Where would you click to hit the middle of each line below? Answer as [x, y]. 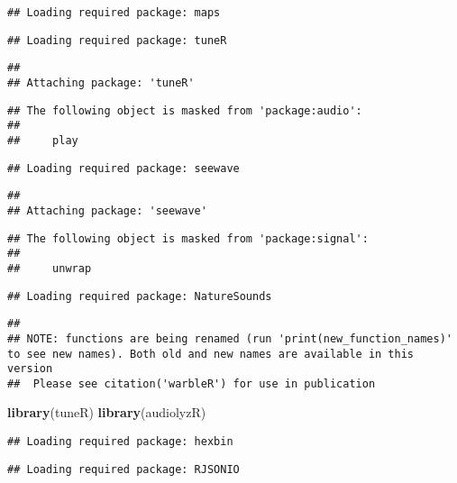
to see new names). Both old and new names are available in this [211, 354]
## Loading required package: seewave [123, 168]
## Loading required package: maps [114, 13]
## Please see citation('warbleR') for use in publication [192, 383]
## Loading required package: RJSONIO [123, 469]
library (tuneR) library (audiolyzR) [107, 412]
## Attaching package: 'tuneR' [101, 82]
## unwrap [50, 268]
